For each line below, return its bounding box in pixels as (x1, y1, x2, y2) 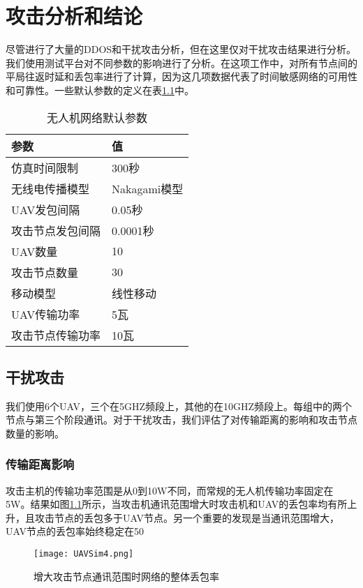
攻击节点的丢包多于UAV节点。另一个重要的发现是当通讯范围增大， (34, 510, 339, 525)
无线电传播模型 (11, 180, 90, 197)
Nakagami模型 (112, 180, 184, 197)
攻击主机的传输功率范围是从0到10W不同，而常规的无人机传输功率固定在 (6, 483, 334, 497)
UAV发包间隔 (11, 201, 80, 218)
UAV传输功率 (11, 306, 80, 322)
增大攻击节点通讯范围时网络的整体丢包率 (34, 568, 219, 583)
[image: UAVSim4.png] (34, 549, 134, 559)
